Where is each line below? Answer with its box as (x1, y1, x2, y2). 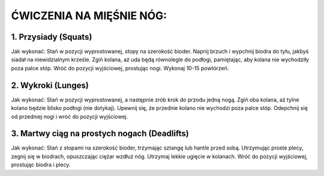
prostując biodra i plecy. (11, 161, 71, 168)
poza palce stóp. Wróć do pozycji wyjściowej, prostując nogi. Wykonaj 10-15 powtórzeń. (11, 64, 229, 71)
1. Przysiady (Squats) (11, 32, 92, 42)
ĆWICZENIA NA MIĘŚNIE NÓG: (11, 9, 167, 22)
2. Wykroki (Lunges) (11, 80, 89, 90)
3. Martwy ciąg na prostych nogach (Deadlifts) (11, 129, 189, 139)
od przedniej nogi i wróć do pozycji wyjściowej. (11, 113, 128, 120)
